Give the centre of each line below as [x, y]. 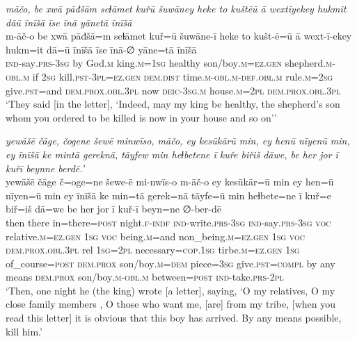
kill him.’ [24, 331]
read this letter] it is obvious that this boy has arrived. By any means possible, [174, 318]
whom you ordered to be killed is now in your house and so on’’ [141, 117]
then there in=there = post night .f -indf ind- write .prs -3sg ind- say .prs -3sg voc [168, 222]
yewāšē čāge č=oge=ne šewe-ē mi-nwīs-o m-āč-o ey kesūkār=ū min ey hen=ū [170, 182]
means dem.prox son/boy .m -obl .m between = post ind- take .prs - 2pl [145, 277]
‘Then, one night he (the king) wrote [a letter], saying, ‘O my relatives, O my [170, 290]
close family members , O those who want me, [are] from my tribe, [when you [170, 304]
